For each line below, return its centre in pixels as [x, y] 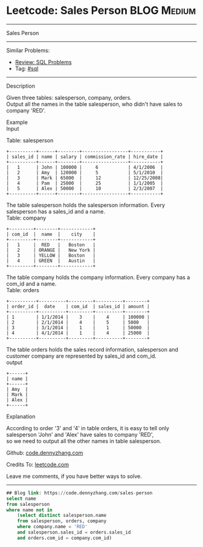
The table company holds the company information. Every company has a [98, 277]
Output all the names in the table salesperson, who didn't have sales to [94, 104]
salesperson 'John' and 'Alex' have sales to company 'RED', [80, 434]
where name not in [29, 510]
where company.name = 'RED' [52, 527]
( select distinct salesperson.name [62, 516]
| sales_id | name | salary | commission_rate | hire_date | [85, 157]
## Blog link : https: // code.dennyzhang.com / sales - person [79, 493]
